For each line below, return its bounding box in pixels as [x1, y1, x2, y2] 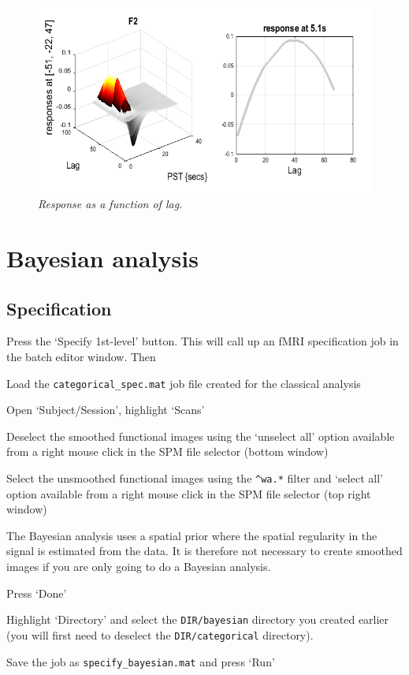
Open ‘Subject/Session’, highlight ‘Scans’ [6, 401, 205, 418]
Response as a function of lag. [38, 196, 183, 212]
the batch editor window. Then [6, 349, 156, 365]
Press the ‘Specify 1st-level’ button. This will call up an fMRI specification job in [6, 333, 399, 349]
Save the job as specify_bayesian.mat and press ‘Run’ [6, 653, 275, 669]
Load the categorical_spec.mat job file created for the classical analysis [6, 375, 361, 391]
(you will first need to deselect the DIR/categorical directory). [6, 626, 314, 643]
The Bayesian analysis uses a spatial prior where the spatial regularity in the [6, 527, 377, 543]
